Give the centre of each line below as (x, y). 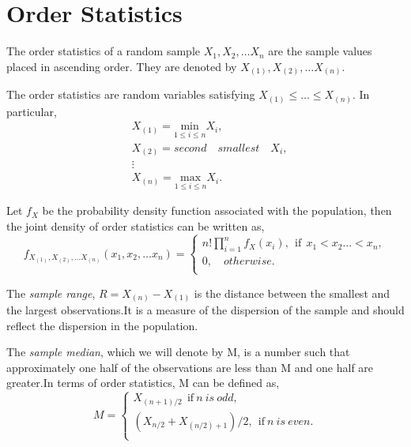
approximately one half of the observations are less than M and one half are (190, 367)
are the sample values (320, 51)
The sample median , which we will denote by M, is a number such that (178, 352)
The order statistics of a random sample (104, 51)
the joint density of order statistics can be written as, (136, 226)
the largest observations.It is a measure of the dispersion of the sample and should (205, 310)
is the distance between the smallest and (292, 293)
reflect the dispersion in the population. (102, 325)
